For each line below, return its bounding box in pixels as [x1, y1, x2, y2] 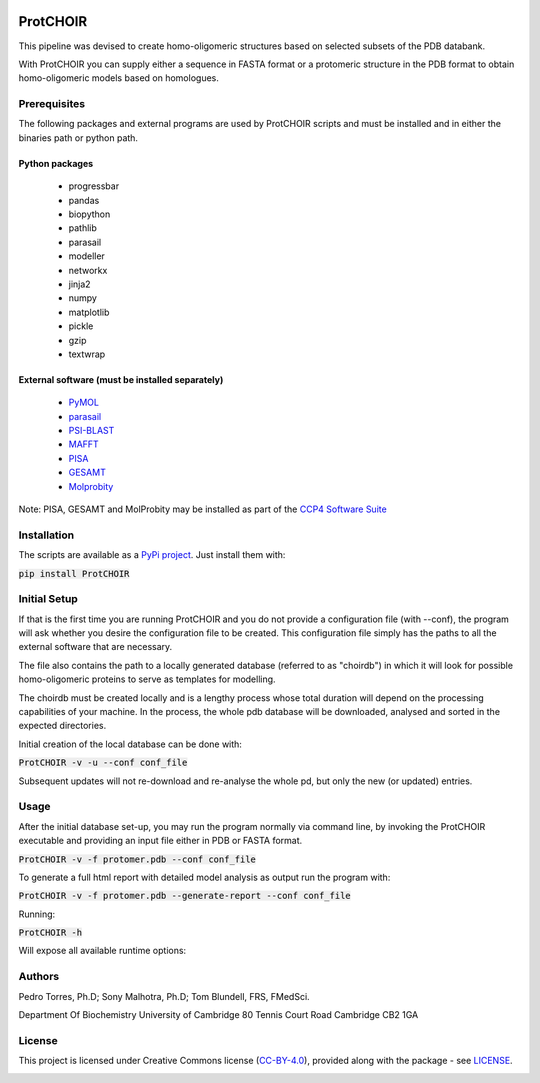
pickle [68, 320, 94, 332]
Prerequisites [18, 97, 85, 111]
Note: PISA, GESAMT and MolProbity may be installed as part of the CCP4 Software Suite [18, 503, 387, 515]
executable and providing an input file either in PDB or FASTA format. [18, 835, 303, 847]
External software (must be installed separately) [18, 373, 224, 385]
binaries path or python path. [18, 131, 139, 144]
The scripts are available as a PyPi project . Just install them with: [18, 549, 286, 561]
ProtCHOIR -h [18, 927, 83, 939]
